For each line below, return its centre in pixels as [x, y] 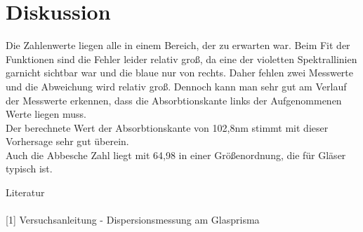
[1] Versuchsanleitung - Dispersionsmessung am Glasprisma [133, 220]
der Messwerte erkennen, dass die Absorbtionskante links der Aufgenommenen [174, 100]
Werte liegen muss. [46, 114]
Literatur [25, 192]
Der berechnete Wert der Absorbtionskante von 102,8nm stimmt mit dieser [167, 127]
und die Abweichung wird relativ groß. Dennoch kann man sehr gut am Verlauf [176, 86]
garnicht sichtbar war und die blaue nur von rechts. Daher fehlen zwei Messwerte [180, 73]
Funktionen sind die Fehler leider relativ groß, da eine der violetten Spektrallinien [181, 59]
